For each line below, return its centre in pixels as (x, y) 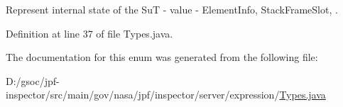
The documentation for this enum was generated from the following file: (162, 57)
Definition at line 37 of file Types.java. (89, 33)
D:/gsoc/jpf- (33, 80)
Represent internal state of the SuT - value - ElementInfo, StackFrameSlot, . (172, 9)
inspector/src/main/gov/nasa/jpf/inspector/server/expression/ (143, 95)
